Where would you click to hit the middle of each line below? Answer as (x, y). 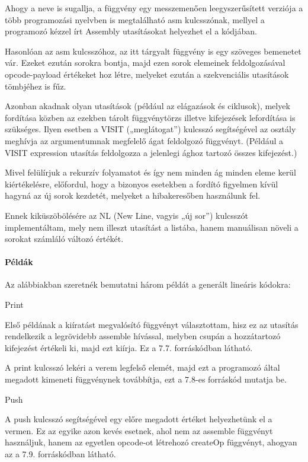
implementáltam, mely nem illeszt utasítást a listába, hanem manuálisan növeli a (152, 227)
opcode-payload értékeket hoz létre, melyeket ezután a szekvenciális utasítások (147, 74)
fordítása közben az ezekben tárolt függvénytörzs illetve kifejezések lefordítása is (150, 117)
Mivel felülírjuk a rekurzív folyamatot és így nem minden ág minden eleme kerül (150, 172)
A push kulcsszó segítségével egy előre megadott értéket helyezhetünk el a (139, 419)
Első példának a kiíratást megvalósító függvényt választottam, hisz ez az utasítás (152, 324)
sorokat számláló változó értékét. (64, 239)
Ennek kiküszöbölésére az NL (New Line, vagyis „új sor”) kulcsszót (126, 215)
